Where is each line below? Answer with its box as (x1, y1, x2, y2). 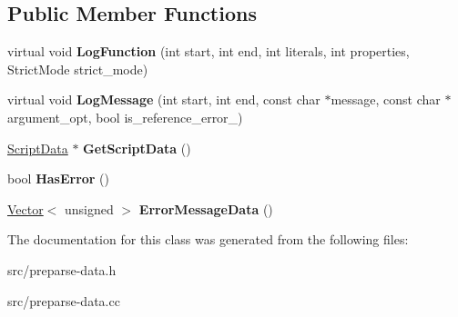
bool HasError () (7, 169, 110, 188)
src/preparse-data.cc (7, 291, 120, 310)
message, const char (331, 90, 441, 109)
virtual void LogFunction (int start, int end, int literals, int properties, (7, 42, 410, 61)
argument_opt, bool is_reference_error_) (7, 107, 243, 126)
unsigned (65, 199, 114, 218)
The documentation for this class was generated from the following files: (7, 230, 409, 249)
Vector (7, 199, 44, 218)
